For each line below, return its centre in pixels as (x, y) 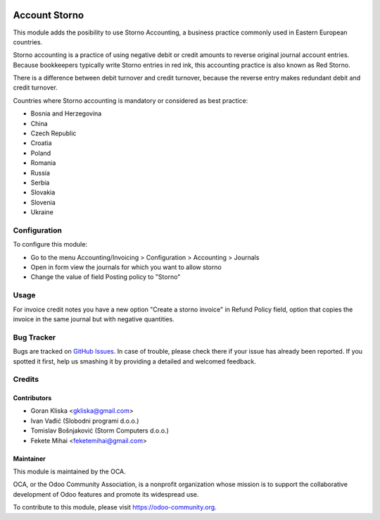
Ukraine (42, 212)
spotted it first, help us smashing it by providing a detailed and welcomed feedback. (134, 361)
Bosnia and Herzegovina (66, 113)
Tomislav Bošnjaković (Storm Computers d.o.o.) (100, 431)
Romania (43, 163)
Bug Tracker (34, 337)
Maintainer (29, 459)
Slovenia (43, 202)
